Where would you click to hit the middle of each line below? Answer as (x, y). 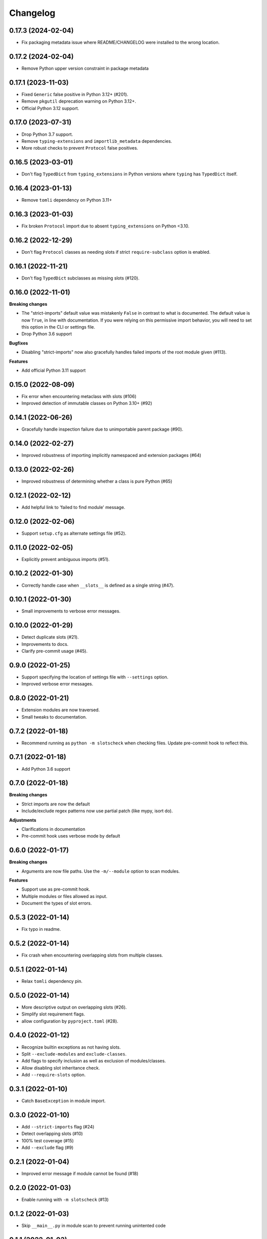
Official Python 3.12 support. (50, 108)
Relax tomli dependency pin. (52, 981)
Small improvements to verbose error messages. (71, 611)
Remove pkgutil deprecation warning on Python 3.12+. (79, 101)
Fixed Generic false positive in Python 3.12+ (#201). (75, 94)
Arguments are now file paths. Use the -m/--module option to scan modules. (101, 871)
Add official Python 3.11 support (54, 370)
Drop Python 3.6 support (47, 334)
